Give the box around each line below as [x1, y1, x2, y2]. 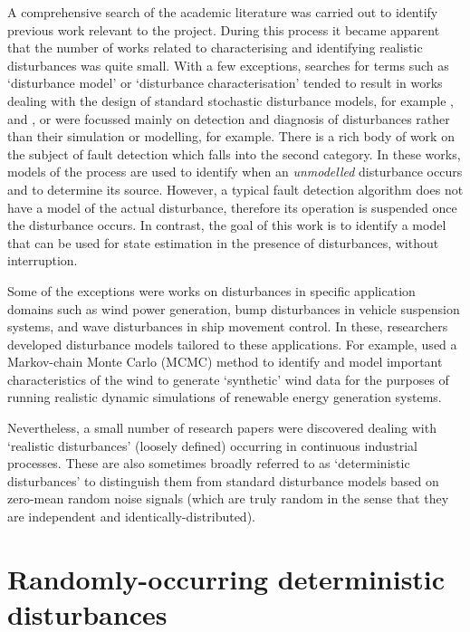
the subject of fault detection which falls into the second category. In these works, [7, 144, 461, 163]
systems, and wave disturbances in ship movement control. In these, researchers [7, 317, 448, 336]
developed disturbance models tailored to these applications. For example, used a [7, 334, 457, 353]
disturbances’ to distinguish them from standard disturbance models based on [7, 471, 439, 490]
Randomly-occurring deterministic [7, 560, 446, 597]
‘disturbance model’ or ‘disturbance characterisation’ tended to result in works [7, 73, 443, 92]
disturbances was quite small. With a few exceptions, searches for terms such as [7, 55, 449, 74]
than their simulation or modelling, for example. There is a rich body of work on [7, 127, 455, 146]
